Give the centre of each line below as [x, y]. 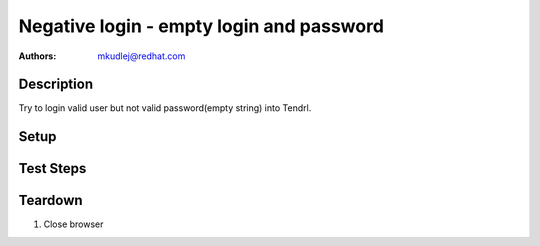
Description [56, 84]
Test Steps [52, 168]
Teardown [51, 200]
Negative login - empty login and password [201, 26]
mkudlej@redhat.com [141, 56]
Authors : [37, 56]
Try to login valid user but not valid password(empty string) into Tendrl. [165, 108]
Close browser [73, 224]
